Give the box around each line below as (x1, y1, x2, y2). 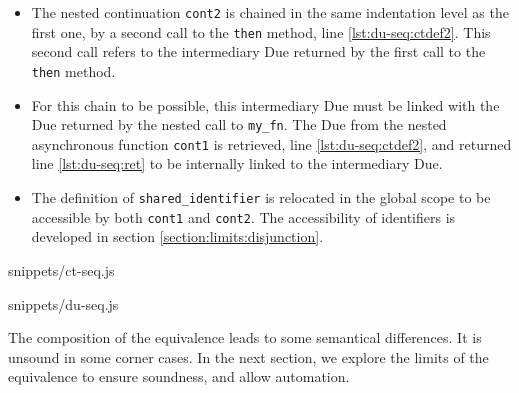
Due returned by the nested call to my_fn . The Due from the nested (31, 114, 447, 135)
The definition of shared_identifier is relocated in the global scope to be (31, 187, 491, 208)
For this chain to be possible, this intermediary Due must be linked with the (31, 94, 500, 115)
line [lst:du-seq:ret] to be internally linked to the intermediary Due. (31, 153, 443, 174)
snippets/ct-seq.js (8, 259, 115, 280)
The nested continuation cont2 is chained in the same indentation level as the (31, 2, 509, 22)
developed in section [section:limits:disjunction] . (31, 226, 324, 247)
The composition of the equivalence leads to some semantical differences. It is (8, 327, 482, 348)
